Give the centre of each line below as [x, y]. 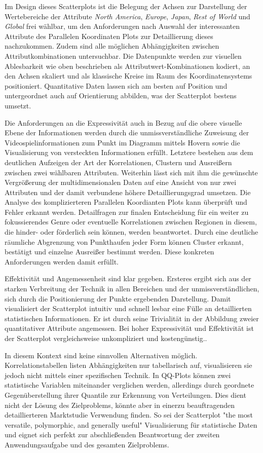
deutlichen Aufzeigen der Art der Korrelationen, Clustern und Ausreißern [118, 162]
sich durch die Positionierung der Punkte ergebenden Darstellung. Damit [118, 298]
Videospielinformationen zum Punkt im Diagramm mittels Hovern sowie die [122, 142]
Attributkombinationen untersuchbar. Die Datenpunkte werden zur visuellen [123, 55]
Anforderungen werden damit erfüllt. [62, 261]
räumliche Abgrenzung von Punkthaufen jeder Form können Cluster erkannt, [124, 241]
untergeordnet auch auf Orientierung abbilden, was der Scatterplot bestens [121, 96]
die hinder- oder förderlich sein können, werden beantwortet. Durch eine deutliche [131, 232]
